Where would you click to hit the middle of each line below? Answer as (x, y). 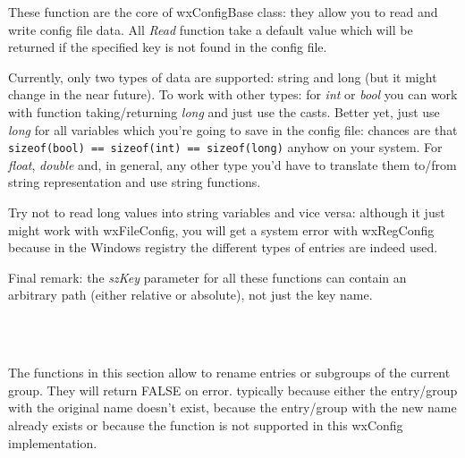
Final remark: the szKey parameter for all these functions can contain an (207, 277)
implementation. (53, 442)
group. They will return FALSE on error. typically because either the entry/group (233, 390)
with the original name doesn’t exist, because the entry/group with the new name (232, 407)
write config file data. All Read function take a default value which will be (211, 29)
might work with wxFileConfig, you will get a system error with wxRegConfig (221, 229)
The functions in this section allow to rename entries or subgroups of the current (229, 373)
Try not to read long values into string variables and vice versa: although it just (227, 212)
